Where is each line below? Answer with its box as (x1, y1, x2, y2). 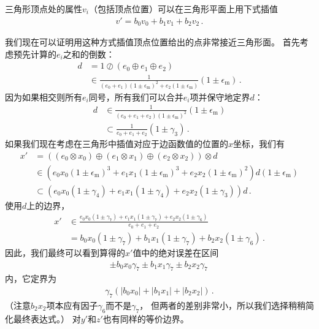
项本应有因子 (46, 298, 98, 311)
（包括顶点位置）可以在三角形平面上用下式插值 (88, 2, 278, 15)
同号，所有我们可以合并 (88, 90, 183, 103)
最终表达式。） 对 (13, 312, 81, 325)
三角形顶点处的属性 (5, 2, 82, 15)
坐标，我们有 (233, 137, 285, 149)
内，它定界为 (5, 272, 56, 285)
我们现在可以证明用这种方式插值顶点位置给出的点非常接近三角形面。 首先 (5, 36, 300, 48)
